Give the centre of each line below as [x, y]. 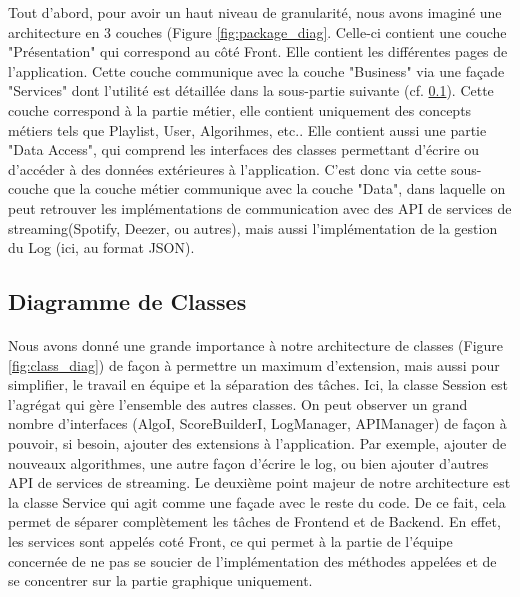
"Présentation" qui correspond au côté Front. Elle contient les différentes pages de [258, 51]
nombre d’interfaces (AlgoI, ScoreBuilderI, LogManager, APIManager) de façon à [257, 423]
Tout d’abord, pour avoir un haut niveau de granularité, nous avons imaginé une [255, 12]
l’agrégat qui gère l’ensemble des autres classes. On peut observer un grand [238, 403]
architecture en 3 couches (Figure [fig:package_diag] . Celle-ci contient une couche [257, 31]
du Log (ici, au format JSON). [101, 247]
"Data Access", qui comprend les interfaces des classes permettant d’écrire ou [244, 149]
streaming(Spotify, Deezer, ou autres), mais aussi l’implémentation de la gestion [253, 227]
